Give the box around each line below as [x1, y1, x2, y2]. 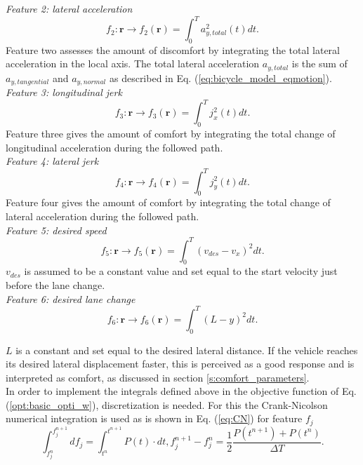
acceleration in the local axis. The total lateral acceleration [6, 56, 260, 71]
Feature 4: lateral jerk [6, 154, 99, 168]
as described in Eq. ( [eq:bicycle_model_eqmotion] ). [109, 70, 332, 85]
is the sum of [291, 56, 348, 71]
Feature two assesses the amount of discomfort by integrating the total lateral [6, 42, 340, 57]
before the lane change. [6, 278, 105, 292]
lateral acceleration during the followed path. [6, 208, 199, 223]
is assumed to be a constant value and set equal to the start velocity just [24, 264, 338, 278]
